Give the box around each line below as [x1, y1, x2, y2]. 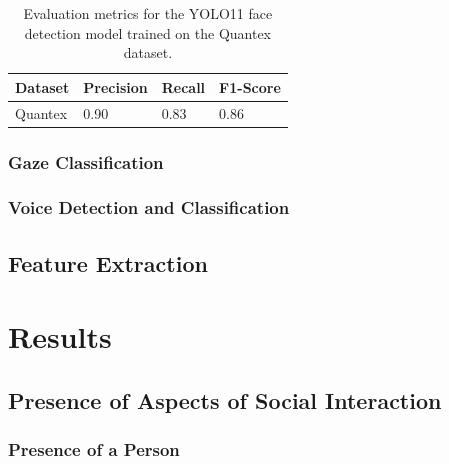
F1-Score [219, 76, 281, 97]
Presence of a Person [8, 437, 180, 462]
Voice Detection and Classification [8, 195, 290, 220]
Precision [83, 76, 148, 97]
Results [8, 316, 112, 357]
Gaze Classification [8, 149, 164, 174]
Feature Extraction [8, 247, 208, 278]
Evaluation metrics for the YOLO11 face [23, 3, 273, 23]
